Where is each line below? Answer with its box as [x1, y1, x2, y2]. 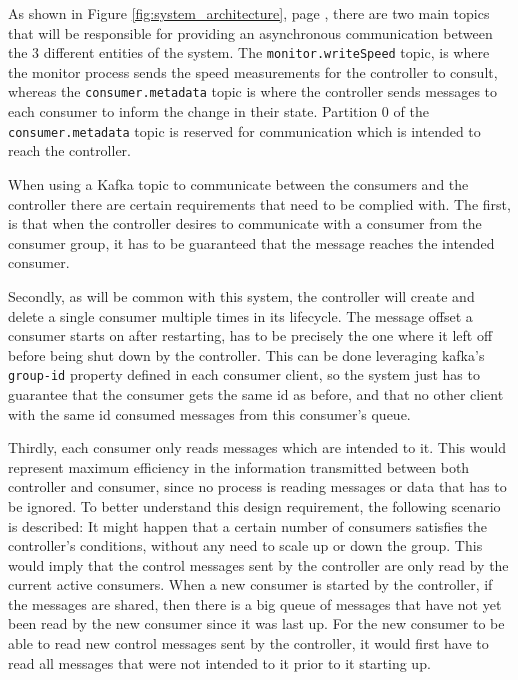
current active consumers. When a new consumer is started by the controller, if [8, 574, 493, 595]
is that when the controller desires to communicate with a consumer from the [8, 213, 482, 234]
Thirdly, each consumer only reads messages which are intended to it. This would [8, 437, 506, 458]
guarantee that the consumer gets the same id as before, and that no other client [8, 383, 504, 404]
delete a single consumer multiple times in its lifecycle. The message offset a [8, 305, 473, 326]
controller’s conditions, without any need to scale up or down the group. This [8, 535, 483, 556]
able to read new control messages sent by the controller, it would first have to [8, 633, 489, 654]
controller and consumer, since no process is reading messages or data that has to [8, 476, 507, 497]
